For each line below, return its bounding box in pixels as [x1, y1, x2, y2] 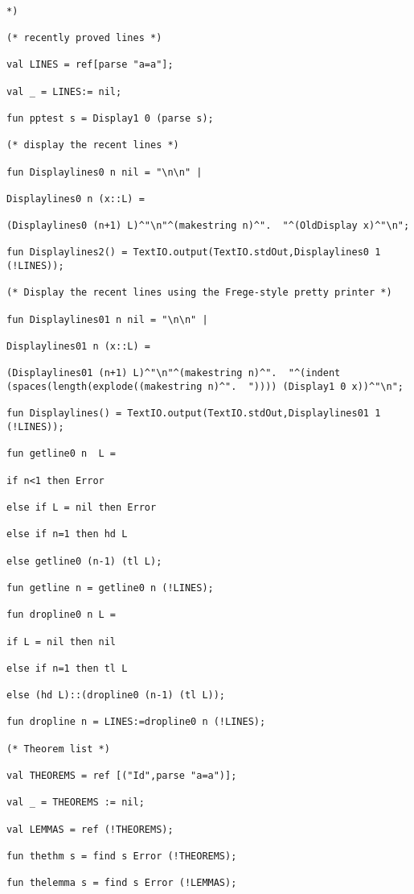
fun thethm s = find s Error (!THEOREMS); [6, 851, 237, 862]
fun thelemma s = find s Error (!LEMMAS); [6, 877, 237, 889]
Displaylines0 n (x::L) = [6, 192, 145, 205]
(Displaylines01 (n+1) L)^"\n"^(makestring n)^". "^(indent [6, 367, 341, 379]
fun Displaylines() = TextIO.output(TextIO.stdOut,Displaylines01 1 [6, 408, 381, 420]
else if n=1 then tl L [6, 662, 128, 674]
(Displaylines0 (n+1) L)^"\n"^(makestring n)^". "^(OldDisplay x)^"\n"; [6, 220, 410, 232]
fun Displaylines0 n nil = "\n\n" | [6, 166, 203, 178]
